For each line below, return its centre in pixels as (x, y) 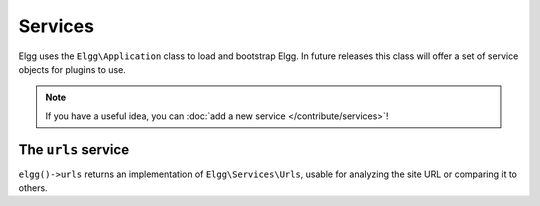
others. (33, 188)
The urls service (74, 149)
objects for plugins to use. (72, 69)
